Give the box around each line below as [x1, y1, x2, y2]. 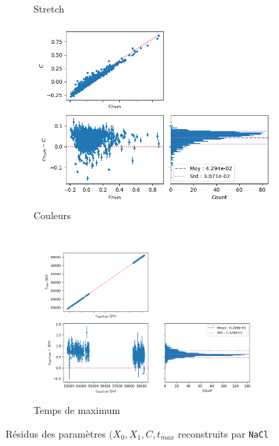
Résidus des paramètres [6, 426, 106, 440]
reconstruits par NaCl [177, 426, 269, 440]
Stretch [33, 1, 64, 15]
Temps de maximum [33, 403, 121, 417]
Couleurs [33, 208, 71, 223]
